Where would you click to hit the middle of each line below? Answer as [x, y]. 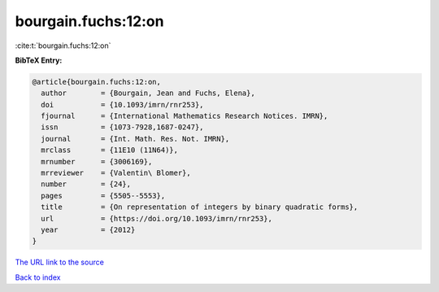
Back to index [38, 277]
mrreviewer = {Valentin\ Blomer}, [116, 173]
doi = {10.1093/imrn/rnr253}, [122, 105]
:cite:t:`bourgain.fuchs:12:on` [63, 46]
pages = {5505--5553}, [103, 196]
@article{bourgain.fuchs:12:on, [97, 82]
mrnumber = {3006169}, [97, 161]
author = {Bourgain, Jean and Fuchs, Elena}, [148, 93]
